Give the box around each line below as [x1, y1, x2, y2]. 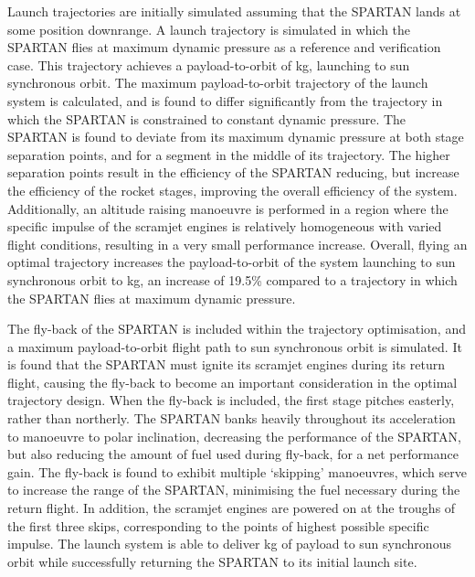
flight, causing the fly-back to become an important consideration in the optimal [7, 372, 458, 391]
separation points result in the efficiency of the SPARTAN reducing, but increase [7, 163, 459, 182]
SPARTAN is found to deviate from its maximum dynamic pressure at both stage [7, 127, 464, 146]
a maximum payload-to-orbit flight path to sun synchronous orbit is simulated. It [7, 337, 462, 356]
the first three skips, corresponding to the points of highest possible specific [7, 516, 429, 535]
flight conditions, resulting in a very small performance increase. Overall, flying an [7, 234, 468, 253]
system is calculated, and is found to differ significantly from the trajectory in [7, 91, 443, 110]
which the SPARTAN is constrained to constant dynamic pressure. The [7, 109, 406, 128]
